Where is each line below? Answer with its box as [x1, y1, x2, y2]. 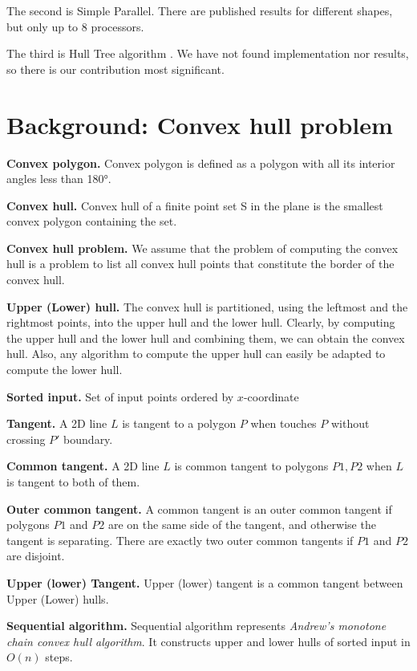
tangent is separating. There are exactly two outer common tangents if [6, 531, 354, 548]
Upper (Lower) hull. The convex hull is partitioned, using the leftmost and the [6, 298, 408, 315]
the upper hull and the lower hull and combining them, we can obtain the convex [6, 329, 405, 346]
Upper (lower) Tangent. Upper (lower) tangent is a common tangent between [6, 574, 403, 591]
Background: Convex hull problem [6, 108, 393, 140]
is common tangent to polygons [174, 458, 329, 474]
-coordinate [243, 388, 299, 405]
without [330, 415, 370, 432]
